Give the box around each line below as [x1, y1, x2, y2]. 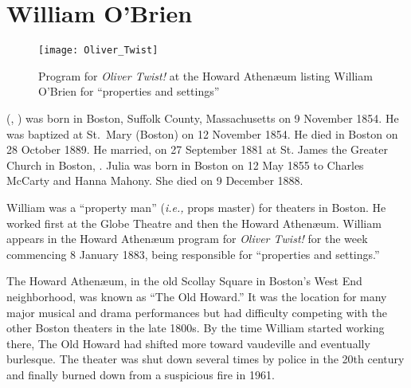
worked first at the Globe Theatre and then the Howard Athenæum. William [6, 214, 382, 231]
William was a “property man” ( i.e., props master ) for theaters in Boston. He [6, 198, 386, 215]
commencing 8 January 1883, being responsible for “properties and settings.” [6, 245, 380, 262]
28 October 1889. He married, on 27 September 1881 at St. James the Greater [6, 141, 388, 158]
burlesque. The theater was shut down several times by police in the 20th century [6, 351, 405, 367]
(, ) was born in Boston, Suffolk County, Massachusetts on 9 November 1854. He [6, 109, 399, 126]
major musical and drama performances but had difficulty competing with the [6, 304, 387, 320]
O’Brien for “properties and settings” [38, 83, 220, 100]
